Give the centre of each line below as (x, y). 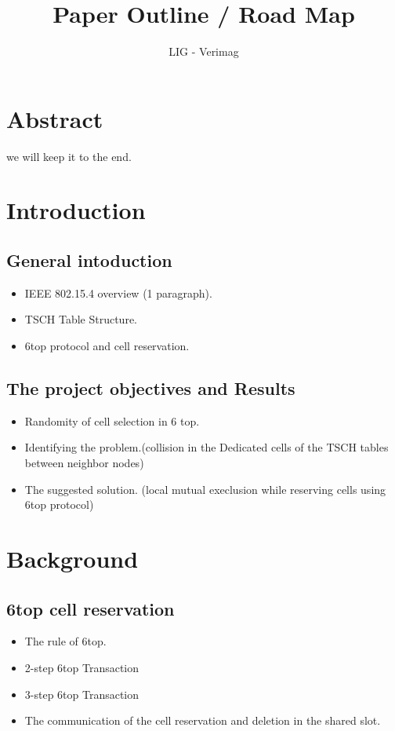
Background (72, 558)
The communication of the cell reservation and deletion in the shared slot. (203, 720)
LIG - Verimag (204, 51)
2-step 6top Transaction (82, 667)
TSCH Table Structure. (81, 319)
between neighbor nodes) (84, 462)
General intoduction (89, 260)
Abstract (55, 118)
